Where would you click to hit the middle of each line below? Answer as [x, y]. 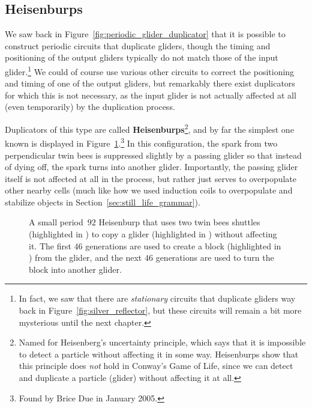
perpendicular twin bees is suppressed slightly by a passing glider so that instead [153, 155]
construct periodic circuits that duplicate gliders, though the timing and [138, 45]
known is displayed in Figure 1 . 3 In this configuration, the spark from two [141, 142]
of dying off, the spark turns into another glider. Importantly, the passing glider [151, 167]
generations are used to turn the [215, 257]
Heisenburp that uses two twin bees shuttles [179, 222]
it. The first [50, 245]
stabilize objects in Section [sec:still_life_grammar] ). [103, 202]
